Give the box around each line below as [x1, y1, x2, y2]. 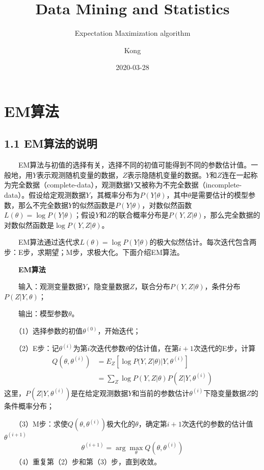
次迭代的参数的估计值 [181, 418, 253, 429]
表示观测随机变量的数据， [37, 169, 123, 180]
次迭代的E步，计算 [193, 343, 256, 354]
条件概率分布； [4, 400, 54, 411]
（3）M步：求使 [18, 418, 68, 429]
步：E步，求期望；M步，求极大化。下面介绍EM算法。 [4, 247, 184, 257]
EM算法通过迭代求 [18, 237, 80, 247]
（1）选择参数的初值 [18, 325, 83, 336]
